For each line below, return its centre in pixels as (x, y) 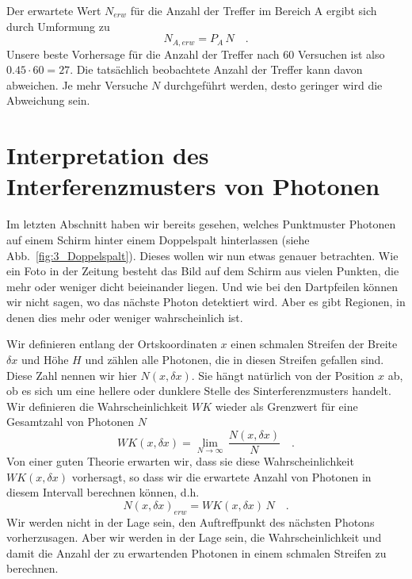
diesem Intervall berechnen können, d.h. (103, 492)
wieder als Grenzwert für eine (286, 406)
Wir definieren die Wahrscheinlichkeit (97, 406)
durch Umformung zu (58, 26)
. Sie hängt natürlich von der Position (283, 375)
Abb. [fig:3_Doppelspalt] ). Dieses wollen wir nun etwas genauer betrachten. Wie (202, 255)
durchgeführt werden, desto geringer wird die (273, 84)
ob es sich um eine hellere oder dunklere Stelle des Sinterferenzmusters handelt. (199, 391)
